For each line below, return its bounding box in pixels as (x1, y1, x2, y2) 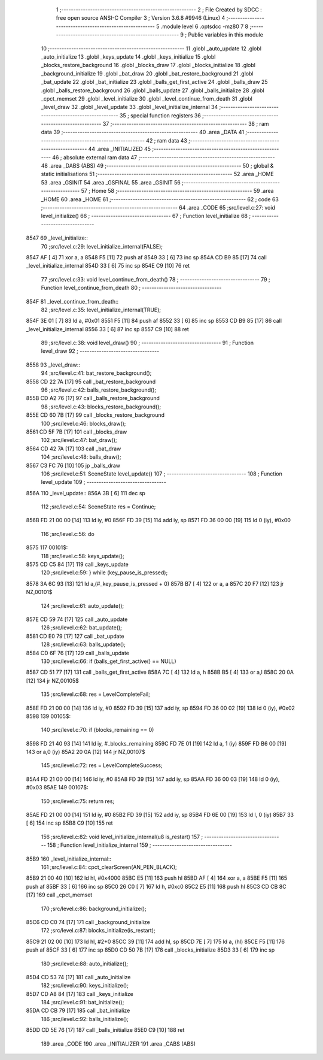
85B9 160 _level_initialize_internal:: (26, 855, 112, 862)
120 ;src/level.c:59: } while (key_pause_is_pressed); (41, 569, 168, 576)
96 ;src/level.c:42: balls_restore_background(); (41, 386, 157, 393)
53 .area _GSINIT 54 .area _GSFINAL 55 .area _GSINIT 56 (41, 178, 181, 186)
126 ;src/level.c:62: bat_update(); (41, 624, 123, 631)
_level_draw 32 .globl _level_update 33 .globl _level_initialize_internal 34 (41, 104, 218, 111)
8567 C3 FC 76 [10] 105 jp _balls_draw (26, 462, 121, 469)
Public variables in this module (188, 31, 263, 38)
